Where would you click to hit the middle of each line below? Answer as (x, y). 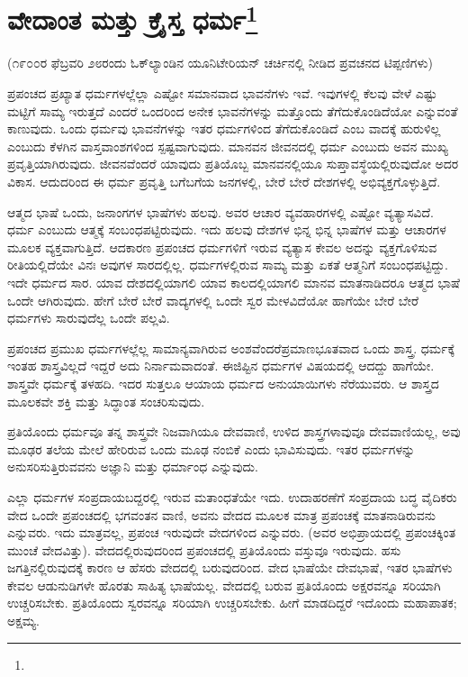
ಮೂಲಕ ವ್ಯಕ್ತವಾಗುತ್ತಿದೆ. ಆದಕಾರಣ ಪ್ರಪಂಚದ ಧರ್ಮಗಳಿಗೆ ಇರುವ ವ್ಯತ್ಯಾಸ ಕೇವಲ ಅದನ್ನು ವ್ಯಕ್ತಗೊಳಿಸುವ (222, 247)
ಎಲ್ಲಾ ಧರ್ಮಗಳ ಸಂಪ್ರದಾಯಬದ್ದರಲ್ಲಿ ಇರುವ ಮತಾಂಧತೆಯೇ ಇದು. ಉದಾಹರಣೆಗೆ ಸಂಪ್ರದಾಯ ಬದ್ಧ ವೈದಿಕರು (232, 496)
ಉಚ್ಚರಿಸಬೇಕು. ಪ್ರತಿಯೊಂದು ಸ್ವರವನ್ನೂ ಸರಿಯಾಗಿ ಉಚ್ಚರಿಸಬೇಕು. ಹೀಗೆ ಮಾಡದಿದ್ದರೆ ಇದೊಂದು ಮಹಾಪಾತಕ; (232, 603)
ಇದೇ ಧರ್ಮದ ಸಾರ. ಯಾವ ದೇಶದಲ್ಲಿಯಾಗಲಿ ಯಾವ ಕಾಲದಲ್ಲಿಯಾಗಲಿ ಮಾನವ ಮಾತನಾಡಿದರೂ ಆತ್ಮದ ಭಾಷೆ (234, 282)
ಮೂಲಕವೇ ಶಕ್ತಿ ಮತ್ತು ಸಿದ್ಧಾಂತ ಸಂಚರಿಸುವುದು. (106, 401)
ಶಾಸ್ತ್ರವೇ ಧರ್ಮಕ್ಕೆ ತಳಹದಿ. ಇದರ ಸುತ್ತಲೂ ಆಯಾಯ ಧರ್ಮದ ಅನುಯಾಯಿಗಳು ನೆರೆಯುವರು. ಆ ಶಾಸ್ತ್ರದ (223, 383)
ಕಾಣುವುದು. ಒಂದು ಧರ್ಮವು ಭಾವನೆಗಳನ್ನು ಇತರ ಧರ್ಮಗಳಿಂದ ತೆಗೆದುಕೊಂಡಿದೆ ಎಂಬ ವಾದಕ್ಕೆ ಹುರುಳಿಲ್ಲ (224, 128)
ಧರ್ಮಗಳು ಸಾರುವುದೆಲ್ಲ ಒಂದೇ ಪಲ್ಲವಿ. (89, 318)
